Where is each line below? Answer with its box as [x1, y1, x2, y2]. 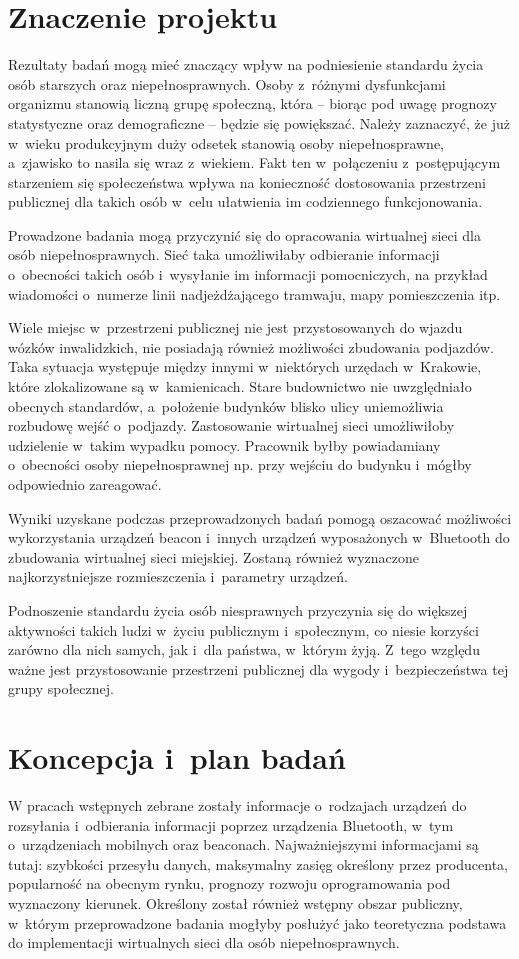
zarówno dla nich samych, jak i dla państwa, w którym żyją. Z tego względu [8, 639, 480, 660]
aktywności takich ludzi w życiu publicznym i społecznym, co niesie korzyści [8, 619, 479, 640]
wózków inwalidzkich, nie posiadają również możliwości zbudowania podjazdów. [8, 336, 494, 357]
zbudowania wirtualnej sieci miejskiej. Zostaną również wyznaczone [8, 546, 419, 567]
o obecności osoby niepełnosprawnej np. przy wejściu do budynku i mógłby [8, 454, 472, 475]
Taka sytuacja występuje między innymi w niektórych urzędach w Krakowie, [8, 356, 482, 377]
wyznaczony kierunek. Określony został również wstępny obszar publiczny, [8, 893, 463, 914]
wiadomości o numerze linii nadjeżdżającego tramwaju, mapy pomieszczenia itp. [8, 283, 501, 304]
